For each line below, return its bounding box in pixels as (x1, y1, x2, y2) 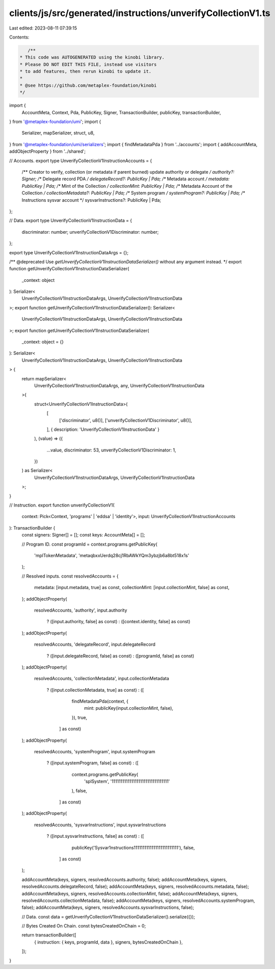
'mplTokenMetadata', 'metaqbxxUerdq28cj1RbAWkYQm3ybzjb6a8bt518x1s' (34, 553, 190, 558)
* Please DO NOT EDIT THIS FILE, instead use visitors (19, 62, 157, 67)
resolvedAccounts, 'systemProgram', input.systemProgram (34, 749, 156, 755)
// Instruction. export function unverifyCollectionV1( (9, 502, 115, 508)
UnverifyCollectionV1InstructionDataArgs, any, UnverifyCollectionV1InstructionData (34, 382, 205, 388)
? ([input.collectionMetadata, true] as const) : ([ (46, 687, 144, 693)
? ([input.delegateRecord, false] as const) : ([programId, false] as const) (46, 653, 195, 659)
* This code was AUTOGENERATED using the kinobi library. (19, 55, 165, 60)
